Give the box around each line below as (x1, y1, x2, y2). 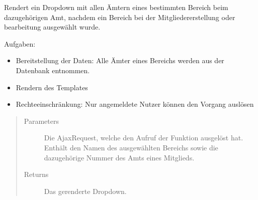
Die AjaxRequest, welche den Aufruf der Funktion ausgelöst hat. (44, 132, 243, 143)
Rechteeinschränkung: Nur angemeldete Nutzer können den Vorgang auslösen (16, 99, 254, 109)
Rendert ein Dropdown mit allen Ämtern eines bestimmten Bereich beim (4, 2, 228, 12)
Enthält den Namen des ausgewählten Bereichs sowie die (44, 142, 218, 152)
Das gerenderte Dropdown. (44, 185, 127, 196)
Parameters (24, 115, 59, 126)
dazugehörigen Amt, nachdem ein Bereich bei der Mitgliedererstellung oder (4, 12, 235, 22)
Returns (24, 169, 49, 179)
